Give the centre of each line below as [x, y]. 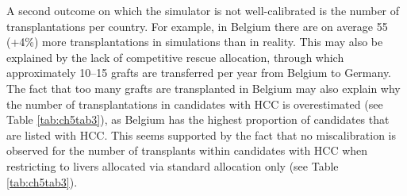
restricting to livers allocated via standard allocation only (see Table [173, 165]
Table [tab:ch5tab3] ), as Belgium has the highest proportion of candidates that [198, 119]
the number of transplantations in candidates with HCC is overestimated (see [195, 104]
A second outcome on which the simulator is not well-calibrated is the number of [203, 10]
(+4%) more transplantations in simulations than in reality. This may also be [195, 42]
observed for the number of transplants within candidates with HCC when [187, 150]
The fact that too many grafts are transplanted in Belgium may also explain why [203, 88]
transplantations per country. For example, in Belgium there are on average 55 [197, 26]
